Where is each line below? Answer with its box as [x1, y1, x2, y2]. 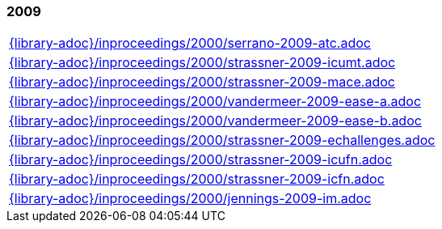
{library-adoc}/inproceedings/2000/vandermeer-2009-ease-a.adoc [9, 93, 422, 110]
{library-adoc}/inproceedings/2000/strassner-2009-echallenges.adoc [9, 132, 436, 149]
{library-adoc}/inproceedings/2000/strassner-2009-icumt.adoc [9, 54, 396, 71]
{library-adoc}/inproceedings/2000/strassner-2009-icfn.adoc [9, 171, 385, 188]
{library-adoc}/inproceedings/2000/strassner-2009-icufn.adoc [9, 151, 393, 168]
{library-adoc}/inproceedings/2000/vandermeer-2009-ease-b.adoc [9, 112, 422, 129]
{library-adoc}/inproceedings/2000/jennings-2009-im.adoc [9, 190, 372, 207]
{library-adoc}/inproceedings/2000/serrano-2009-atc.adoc [9, 35, 371, 52]
